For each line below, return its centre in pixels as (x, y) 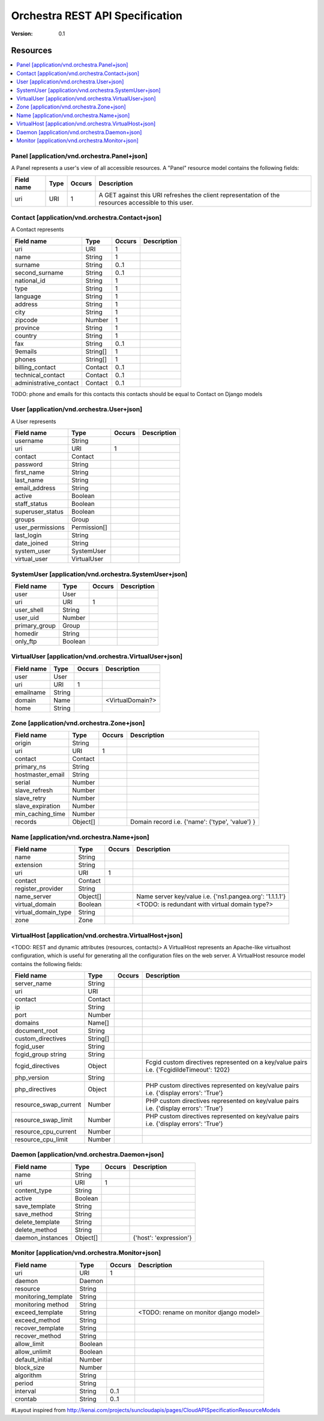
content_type (33, 1190)
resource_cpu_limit (41, 1140)
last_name (29, 480)
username (29, 441)
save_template (35, 1206)
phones (25, 359)
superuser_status (39, 512)
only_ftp (26, 641)
